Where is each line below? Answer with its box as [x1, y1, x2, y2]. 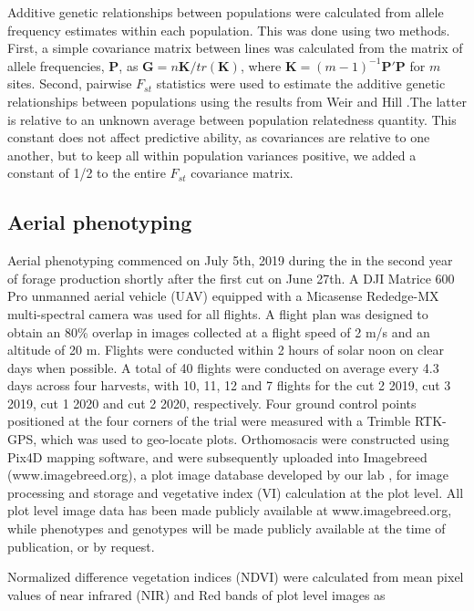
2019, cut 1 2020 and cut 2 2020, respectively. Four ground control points [7, 393, 417, 412]
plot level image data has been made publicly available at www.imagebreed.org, [7, 501, 452, 520]
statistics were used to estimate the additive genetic [156, 74, 446, 93]
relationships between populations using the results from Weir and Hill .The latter [7, 91, 467, 110]
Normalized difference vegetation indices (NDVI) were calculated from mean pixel [7, 567, 464, 586]
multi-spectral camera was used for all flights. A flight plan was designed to [7, 304, 428, 323]
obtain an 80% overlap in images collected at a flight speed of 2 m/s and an [7, 322, 430, 341]
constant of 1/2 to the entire [7, 163, 166, 182]
